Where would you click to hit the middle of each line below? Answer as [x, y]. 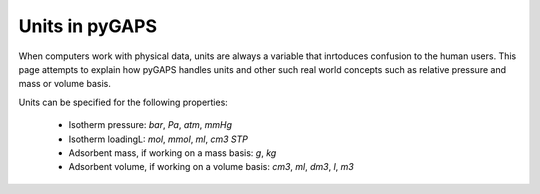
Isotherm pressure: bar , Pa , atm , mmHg [150, 125]
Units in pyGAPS [88, 26]
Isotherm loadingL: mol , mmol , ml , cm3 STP [158, 139]
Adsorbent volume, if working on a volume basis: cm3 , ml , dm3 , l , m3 [211, 167]
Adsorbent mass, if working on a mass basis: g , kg [172, 152]
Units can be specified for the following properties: [123, 102]
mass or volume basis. [65, 84]
